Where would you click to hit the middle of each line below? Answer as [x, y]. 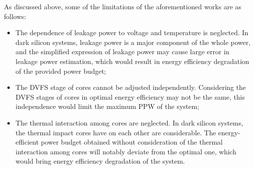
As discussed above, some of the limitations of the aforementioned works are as [123, 6]
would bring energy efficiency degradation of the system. [100, 161]
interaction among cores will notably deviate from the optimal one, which [126, 151]
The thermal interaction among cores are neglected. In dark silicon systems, [129, 122]
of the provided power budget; [61, 71]
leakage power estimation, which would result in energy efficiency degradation [132, 61]
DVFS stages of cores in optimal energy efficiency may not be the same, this [130, 96]
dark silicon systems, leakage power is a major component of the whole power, [133, 42]
